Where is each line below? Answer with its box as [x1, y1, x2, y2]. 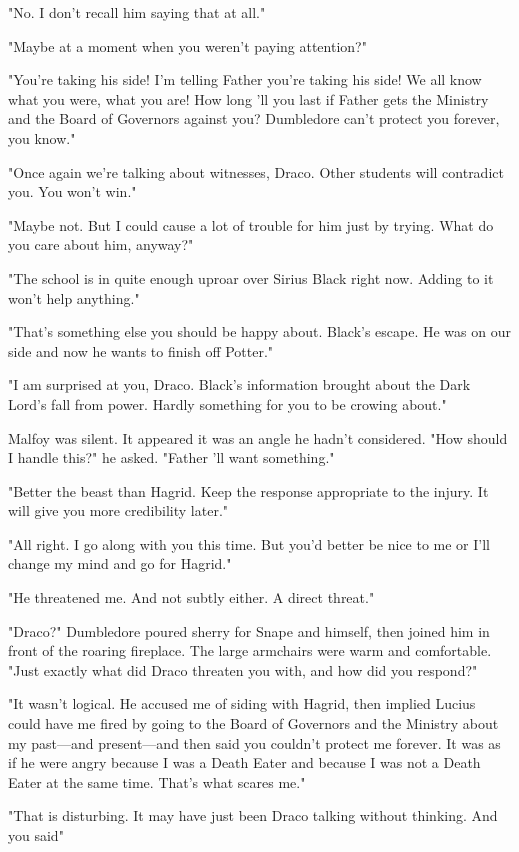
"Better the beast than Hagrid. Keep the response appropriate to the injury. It [8, 480, 489, 501]
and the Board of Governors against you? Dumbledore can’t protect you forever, [8, 108, 500, 129]
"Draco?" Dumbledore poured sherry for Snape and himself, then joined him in [8, 620, 490, 641]
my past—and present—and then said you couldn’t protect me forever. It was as [8, 732, 501, 753]
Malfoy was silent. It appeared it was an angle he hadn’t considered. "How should [8, 427, 508, 448]
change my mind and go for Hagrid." [8, 553, 232, 574]
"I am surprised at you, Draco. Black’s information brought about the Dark [8, 374, 471, 395]
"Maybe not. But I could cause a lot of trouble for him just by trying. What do [8, 214, 494, 235]
